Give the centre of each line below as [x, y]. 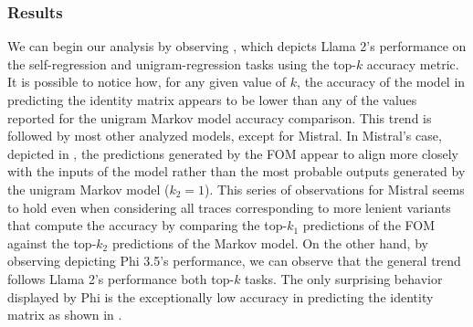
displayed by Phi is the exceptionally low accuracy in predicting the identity [221, 296]
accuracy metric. [413, 63]
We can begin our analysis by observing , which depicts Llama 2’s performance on [237, 46]
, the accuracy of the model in [381, 82]
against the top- [52, 243]
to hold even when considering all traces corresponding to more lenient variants [229, 207]
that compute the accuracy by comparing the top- [147, 225]
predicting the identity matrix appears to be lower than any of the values [212, 100]
